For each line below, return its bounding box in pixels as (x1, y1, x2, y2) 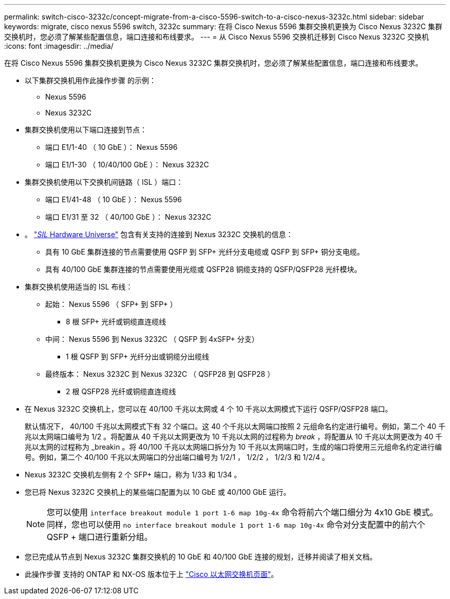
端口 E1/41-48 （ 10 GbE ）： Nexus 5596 (45, 195, 182, 204)
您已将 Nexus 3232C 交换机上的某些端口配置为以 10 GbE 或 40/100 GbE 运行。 (25, 488, 291, 496)
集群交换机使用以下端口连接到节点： (25, 125, 147, 134)
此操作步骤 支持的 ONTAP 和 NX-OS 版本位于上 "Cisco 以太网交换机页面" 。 (25, 570, 278, 578)
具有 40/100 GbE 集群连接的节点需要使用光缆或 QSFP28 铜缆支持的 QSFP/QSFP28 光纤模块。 (45, 265, 362, 274)
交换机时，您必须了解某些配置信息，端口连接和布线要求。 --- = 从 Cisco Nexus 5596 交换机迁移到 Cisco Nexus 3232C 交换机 (4, 32, 429, 41)
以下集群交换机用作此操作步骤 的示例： (25, 76, 156, 85)
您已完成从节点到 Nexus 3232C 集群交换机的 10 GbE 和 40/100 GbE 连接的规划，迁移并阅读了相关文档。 (25, 552, 377, 561)
